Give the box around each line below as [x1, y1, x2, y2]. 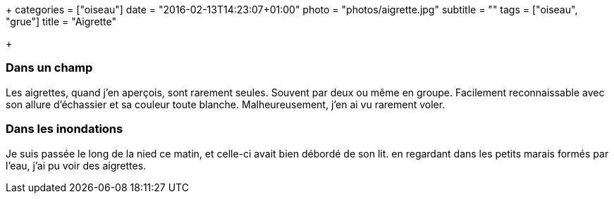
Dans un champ [6, 60, 93, 75]
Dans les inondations [6, 122, 123, 136]
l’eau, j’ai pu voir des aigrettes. [6, 159, 147, 172]
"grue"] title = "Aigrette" [6, 15, 117, 27]
